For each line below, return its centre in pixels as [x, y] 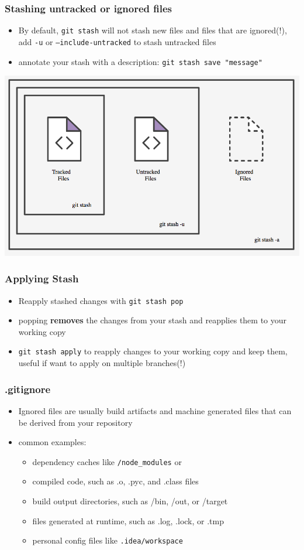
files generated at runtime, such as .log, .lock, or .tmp [128, 520]
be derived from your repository [75, 422]
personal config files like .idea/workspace [108, 540]
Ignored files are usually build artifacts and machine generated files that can [155, 410]
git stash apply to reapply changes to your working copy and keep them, [153, 351]
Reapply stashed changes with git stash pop [101, 300]
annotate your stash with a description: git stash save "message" [140, 61]
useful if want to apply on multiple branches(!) [102, 363]
